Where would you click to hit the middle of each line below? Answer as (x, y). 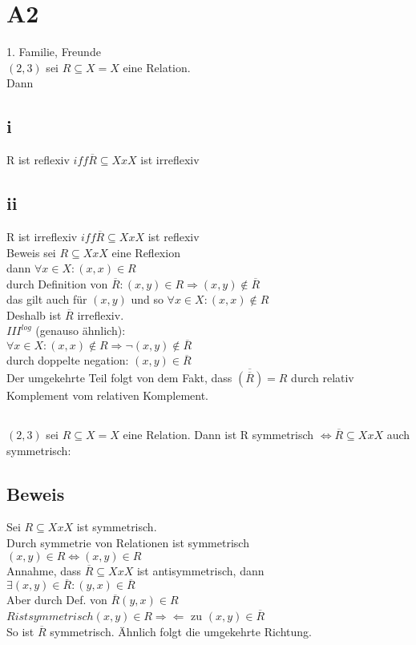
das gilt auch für (47, 299)
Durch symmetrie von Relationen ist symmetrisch (128, 543)
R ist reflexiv (38, 160)
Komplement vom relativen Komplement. (108, 395)
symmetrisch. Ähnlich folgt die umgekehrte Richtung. (181, 631)
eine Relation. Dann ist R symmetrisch (218, 435)
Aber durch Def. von (57, 600)
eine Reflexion (146, 252)
